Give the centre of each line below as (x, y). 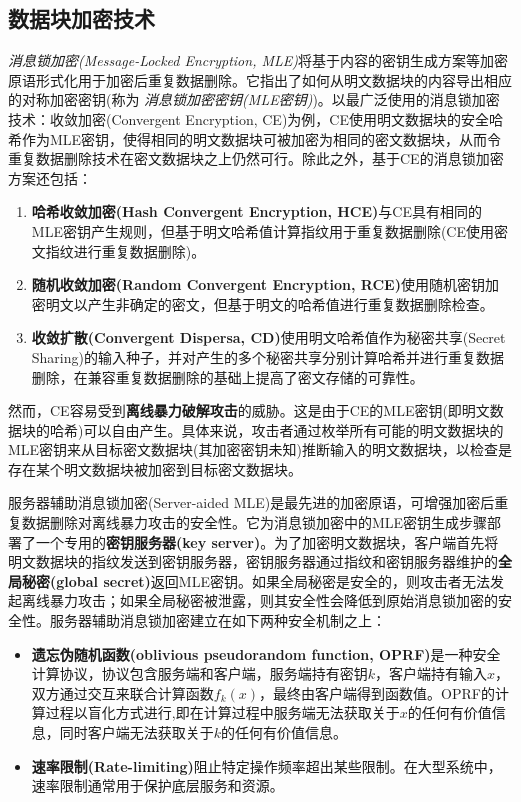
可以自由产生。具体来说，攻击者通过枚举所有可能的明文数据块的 (293, 429)
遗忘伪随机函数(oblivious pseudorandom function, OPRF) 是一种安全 (266, 653)
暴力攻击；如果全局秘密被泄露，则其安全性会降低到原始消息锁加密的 (273, 600)
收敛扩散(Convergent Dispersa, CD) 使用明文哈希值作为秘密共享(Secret (268, 337)
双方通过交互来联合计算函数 (122, 692)
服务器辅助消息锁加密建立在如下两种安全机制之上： (217, 620)
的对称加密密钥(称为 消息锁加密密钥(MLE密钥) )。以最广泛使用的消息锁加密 (254, 99)
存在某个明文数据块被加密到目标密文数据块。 (155, 468)
